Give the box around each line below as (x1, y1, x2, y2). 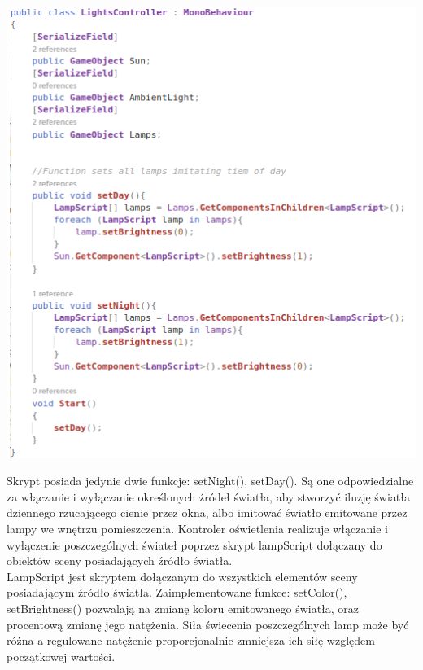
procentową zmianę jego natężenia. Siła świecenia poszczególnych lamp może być (7, 615, 409, 633)
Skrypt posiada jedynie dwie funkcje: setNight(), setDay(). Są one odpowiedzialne (7, 472, 414, 489)
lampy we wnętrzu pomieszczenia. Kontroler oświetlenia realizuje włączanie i (7, 520, 388, 537)
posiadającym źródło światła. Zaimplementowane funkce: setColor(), (7, 584, 347, 601)
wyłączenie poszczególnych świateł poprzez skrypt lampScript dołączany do (7, 536, 382, 553)
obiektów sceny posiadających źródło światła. (7, 552, 233, 569)
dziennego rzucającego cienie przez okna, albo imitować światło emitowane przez (7, 504, 408, 521)
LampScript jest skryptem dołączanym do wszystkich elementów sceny (7, 567, 358, 585)
